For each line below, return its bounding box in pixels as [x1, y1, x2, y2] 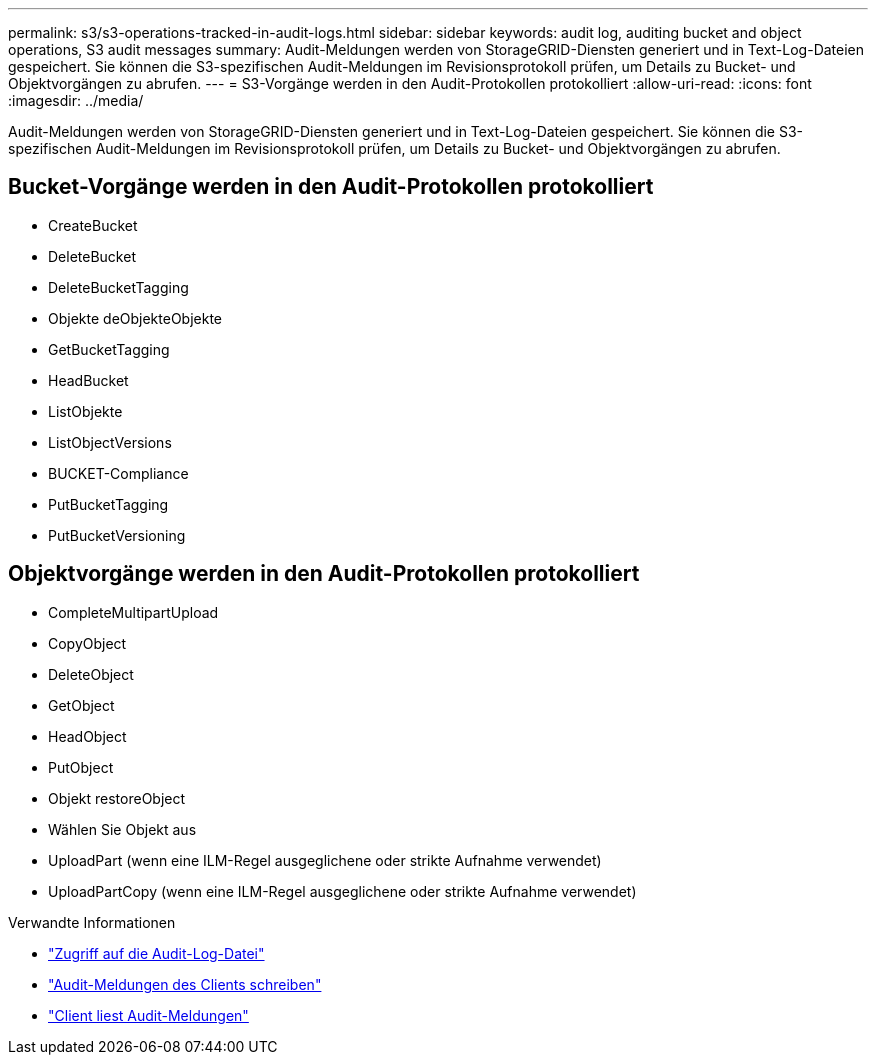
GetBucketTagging [48, 340, 170, 358]
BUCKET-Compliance [48, 464, 189, 482]
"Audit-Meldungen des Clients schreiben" [48, 975, 322, 993]
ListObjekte [48, 402, 123, 420]
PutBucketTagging [48, 495, 169, 513]
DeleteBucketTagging [48, 278, 189, 296]
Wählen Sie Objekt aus [48, 820, 197, 838]
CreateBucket [48, 216, 138, 234]
